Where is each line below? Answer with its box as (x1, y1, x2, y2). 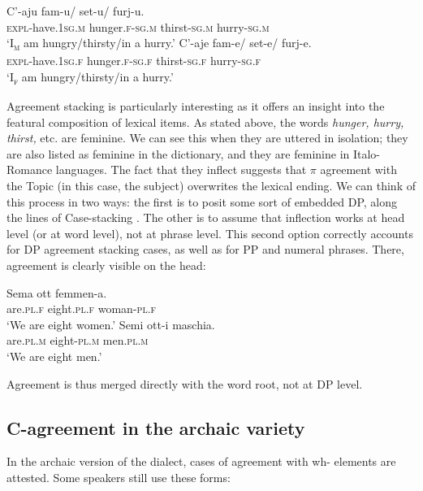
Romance (6, 161, 53, 178)
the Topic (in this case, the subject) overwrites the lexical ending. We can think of (6, 177, 416, 193)
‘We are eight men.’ (6, 347, 102, 364)
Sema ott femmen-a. (6, 284, 107, 301)
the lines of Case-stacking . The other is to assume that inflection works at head (6, 209, 405, 226)
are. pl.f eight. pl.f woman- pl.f (6, 300, 157, 317)
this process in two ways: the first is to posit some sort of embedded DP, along (6, 193, 398, 210)
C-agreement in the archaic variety (6, 415, 305, 440)
